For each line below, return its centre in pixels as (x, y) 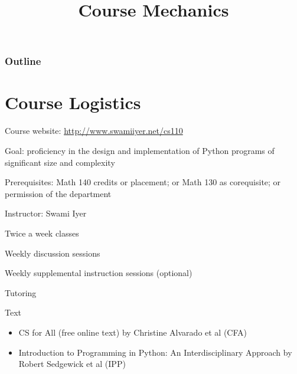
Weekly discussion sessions (53, 253)
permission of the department (58, 193)
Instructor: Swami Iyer (46, 213)
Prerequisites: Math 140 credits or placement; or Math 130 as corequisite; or (143, 182)
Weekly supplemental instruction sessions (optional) (99, 273)
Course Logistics (73, 102)
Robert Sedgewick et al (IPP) (72, 364)
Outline (23, 61)
